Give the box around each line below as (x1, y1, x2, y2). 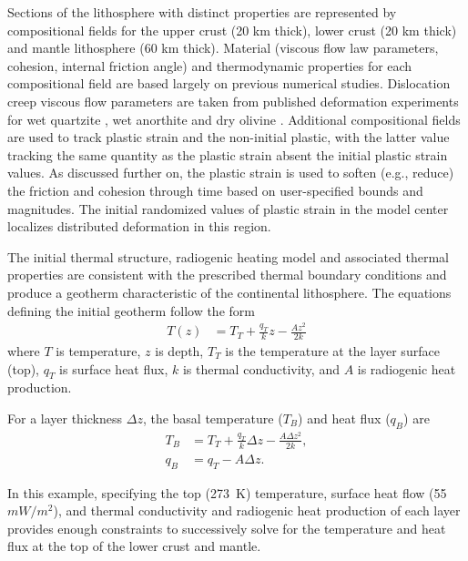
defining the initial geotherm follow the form (7, 301, 255, 320)
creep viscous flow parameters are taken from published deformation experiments (7, 91, 459, 110)
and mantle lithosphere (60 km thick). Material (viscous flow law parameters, (7, 38, 439, 57)
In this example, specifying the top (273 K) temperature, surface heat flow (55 (7, 483, 447, 502)
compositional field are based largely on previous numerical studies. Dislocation (7, 74, 451, 93)
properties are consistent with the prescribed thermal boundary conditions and (7, 265, 447, 284)
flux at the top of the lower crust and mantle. (7, 536, 261, 556)
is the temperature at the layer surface (225, 342, 440, 361)
